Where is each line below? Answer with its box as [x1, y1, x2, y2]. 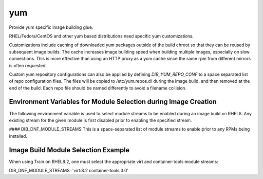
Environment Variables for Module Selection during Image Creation [9, 98, 217, 106]
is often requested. [9, 62, 47, 68]
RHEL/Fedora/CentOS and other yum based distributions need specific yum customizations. [9, 33, 194, 39]
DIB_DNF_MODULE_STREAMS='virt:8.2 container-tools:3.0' [9, 168, 129, 174]
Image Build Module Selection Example [9, 146, 130, 154]
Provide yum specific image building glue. [9, 24, 94, 30]
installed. [9, 133, 28, 139]
